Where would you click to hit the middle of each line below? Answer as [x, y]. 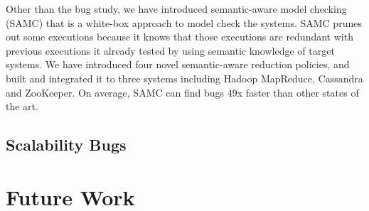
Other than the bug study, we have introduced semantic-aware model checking [176, 9]
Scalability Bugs [66, 145]
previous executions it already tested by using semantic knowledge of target [170, 50]
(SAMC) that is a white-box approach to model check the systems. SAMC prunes [184, 22]
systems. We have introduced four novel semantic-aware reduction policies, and [178, 64]
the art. [22, 106]
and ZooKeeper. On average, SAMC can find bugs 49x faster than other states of [182, 92]
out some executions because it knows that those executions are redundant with [180, 37]
